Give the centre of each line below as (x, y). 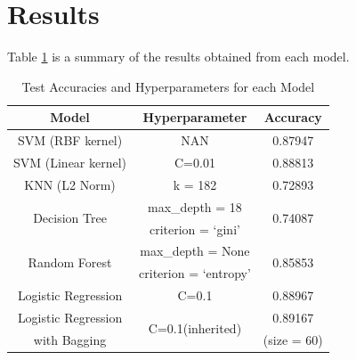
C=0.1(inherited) (195, 328)
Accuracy (293, 117)
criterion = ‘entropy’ (195, 273)
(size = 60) (293, 339)
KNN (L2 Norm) (70, 184)
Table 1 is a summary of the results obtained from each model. (178, 57)
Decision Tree (70, 218)
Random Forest (70, 262)
